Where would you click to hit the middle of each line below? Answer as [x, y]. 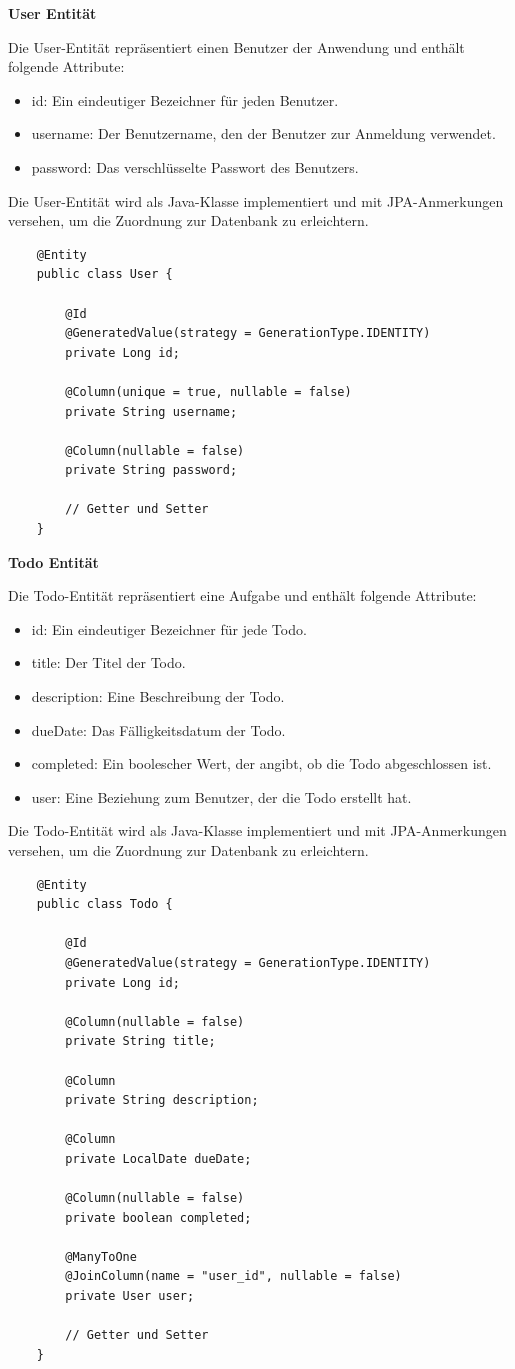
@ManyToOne [101, 1256]
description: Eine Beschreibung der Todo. [158, 696]
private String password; [151, 470]
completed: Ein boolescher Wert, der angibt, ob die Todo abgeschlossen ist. [261, 763]
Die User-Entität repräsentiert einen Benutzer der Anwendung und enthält [236, 46]
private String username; [151, 411]
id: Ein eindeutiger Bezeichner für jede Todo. [169, 628]
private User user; [130, 1296]
